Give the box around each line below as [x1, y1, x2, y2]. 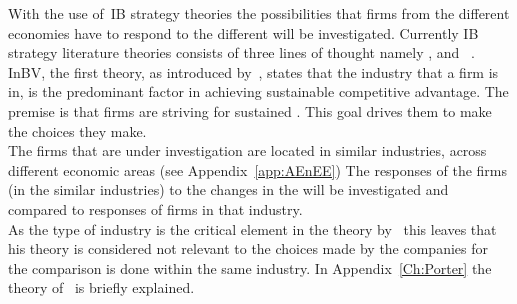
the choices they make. [8, 120, 147, 141]
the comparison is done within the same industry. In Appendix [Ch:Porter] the [8, 257, 492, 278]
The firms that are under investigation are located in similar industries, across [8, 140, 487, 161]
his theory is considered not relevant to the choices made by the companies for [8, 238, 488, 259]
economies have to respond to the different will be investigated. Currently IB [8, 22, 479, 43]
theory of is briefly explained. [8, 277, 195, 298]
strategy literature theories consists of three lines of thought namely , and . [8, 42, 475, 63]
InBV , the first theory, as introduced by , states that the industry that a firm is [8, 61, 499, 82]
